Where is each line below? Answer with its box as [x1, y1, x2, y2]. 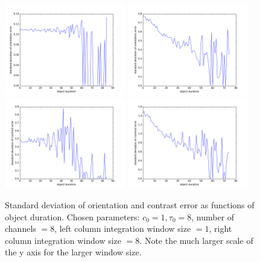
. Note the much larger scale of [139, 234, 253, 246]
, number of [191, 210, 235, 223]
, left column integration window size [54, 222, 191, 235]
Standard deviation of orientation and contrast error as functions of [5, 199, 255, 211]
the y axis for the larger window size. [5, 246, 142, 258]
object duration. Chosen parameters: [5, 210, 140, 223]
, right [209, 222, 232, 235]
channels [5, 222, 36, 235]
